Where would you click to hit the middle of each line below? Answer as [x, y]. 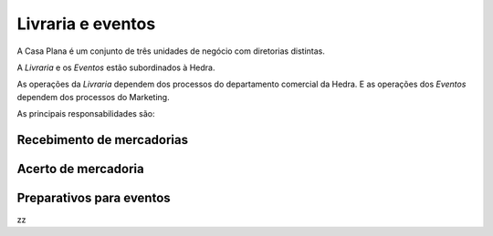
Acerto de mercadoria [81, 169]
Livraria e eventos [86, 24]
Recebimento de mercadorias [103, 140]
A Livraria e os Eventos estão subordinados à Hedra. [116, 67]
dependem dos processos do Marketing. [93, 97]
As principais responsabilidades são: [86, 114]
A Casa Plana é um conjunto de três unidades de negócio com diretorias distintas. [171, 51]
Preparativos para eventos [94, 197]
